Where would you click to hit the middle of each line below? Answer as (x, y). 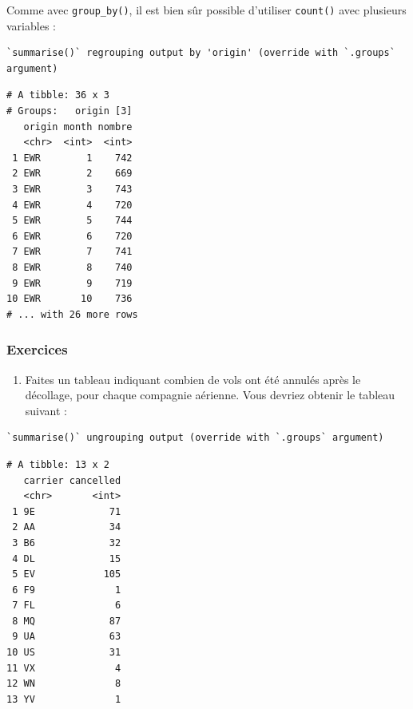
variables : (31, 25)
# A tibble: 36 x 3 (58, 95)
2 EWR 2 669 (72, 174)
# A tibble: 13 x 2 (58, 464)
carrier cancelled (72, 480)
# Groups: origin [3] (69, 111)
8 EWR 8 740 (72, 267)
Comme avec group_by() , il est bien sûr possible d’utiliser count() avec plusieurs (206, 10)
